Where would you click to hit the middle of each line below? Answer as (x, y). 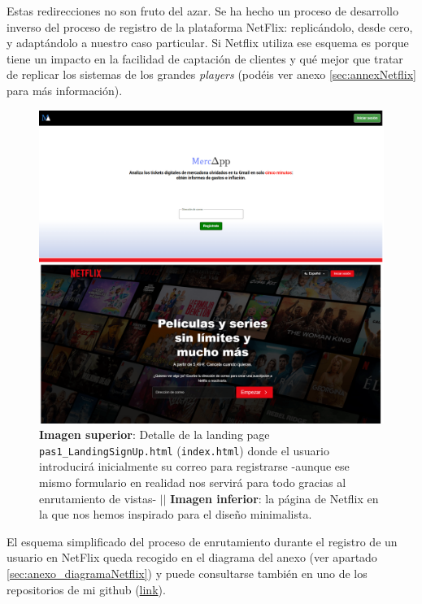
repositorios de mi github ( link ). (86, 589)
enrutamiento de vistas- (98, 498)
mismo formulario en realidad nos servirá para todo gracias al (193, 482)
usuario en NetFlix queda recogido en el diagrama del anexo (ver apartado (192, 557)
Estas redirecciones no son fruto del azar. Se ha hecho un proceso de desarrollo (202, 11)
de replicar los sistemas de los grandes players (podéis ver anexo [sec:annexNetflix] (211, 74)
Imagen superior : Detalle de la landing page (154, 435)
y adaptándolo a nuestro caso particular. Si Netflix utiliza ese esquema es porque (208, 43)
